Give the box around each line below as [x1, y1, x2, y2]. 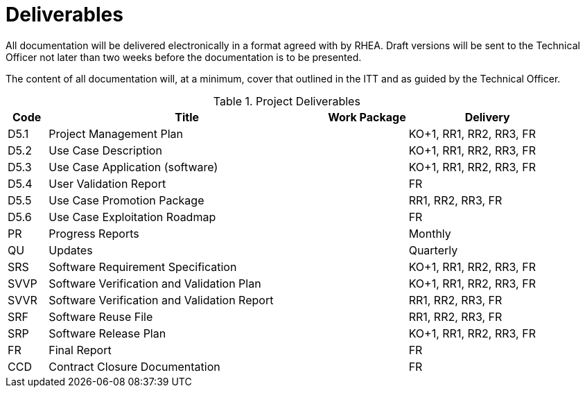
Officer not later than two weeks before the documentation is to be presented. [6, 51, 362, 63]
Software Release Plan [49, 326, 166, 340]
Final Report [49, 342, 112, 357]
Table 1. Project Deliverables [213, 94, 360, 108]
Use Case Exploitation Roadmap [49, 209, 216, 224]
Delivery [464, 110, 510, 124]
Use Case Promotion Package [49, 193, 204, 207]
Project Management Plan [49, 126, 183, 141]
